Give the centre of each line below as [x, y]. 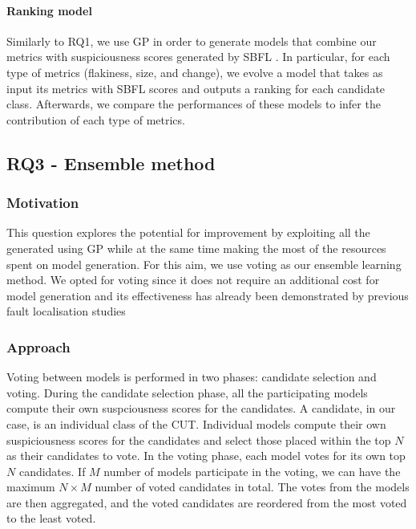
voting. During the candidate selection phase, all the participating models [187, 392]
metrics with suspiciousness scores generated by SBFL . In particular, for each [198, 57]
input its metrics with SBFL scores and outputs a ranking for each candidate [196, 88]
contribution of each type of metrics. [96, 119]
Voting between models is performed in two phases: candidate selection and [192, 377]
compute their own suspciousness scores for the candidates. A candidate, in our [201, 408]
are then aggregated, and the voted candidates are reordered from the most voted [207, 502]
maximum [31, 487]
